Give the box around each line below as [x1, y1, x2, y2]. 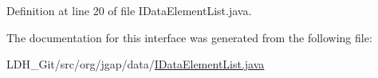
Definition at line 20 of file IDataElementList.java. [6, 2, 252, 18]
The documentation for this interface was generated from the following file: [6, 29, 372, 45]
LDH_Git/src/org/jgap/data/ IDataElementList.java [6, 56, 265, 72]
